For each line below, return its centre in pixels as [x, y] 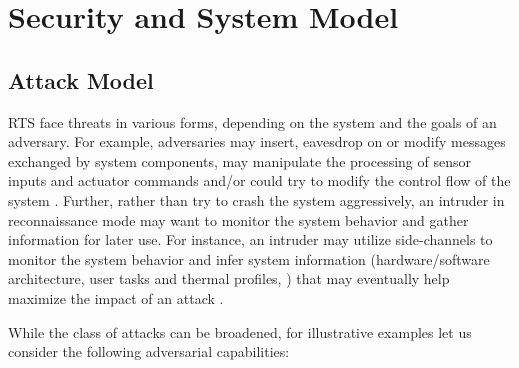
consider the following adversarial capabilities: [149, 351]
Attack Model [81, 79]
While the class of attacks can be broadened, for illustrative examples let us [240, 331]
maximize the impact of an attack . [116, 297]
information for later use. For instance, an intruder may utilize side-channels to [250, 239]
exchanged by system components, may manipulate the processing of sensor [239, 160]
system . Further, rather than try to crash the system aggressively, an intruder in [256, 199]
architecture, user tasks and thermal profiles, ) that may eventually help [229, 278]
